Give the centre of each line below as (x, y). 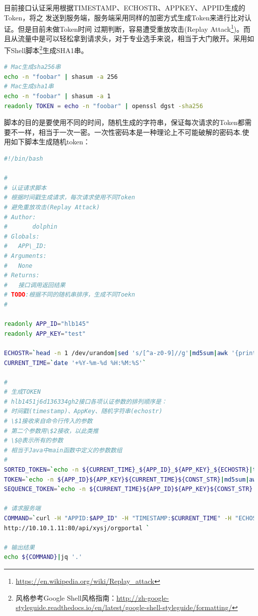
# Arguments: (25, 256)
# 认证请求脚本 (25, 188)
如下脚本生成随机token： (50, 142)
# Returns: (22, 276)
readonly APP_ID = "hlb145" (47, 324)
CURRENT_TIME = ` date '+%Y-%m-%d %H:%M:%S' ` (75, 363)
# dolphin (31, 227)
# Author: (20, 217)
